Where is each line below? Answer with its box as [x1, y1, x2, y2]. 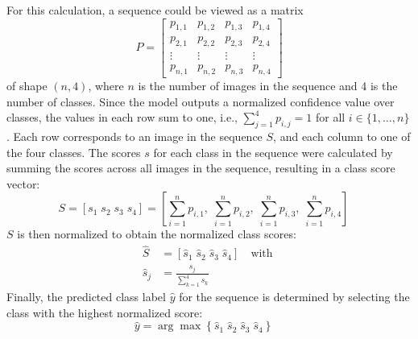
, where [88, 77, 124, 94]
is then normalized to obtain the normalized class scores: [17, 225, 296, 242]
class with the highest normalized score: [6, 304, 203, 320]
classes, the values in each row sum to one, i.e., [6, 109, 238, 126]
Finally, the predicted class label [6, 288, 166, 305]
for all [315, 109, 346, 126]
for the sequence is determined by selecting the [179, 288, 410, 305]
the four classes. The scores [6, 143, 141, 160]
